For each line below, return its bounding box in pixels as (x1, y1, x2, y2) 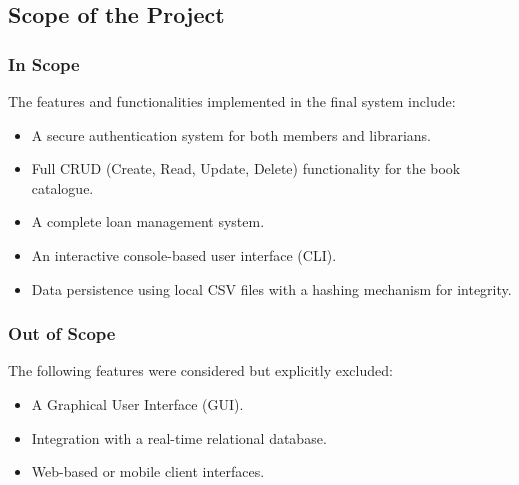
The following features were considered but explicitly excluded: (8, 360, 393, 381)
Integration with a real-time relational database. (31, 427, 327, 448)
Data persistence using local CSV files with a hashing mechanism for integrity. (31, 278, 512, 299)
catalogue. (31, 177, 94, 198)
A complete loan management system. (31, 211, 265, 232)
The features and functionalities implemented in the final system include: (8, 91, 456, 111)
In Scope (8, 51, 80, 76)
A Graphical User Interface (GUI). (31, 393, 244, 414)
